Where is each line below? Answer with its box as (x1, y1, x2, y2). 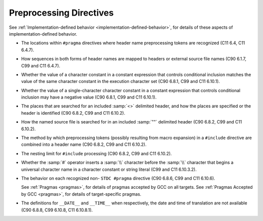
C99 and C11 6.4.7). (21, 62, 60, 68)
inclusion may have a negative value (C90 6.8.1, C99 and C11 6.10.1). (21, 94, 157, 100)
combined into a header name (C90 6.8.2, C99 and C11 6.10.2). (21, 141, 147, 147)
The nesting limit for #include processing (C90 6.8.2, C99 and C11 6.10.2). (21, 150, 172, 156)
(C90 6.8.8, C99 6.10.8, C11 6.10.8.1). (21, 207, 93, 213)
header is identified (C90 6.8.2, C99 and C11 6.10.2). (21, 110, 125, 116)
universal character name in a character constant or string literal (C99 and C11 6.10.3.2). (21, 166, 197, 172)
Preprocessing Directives (9, 7, 114, 18)
